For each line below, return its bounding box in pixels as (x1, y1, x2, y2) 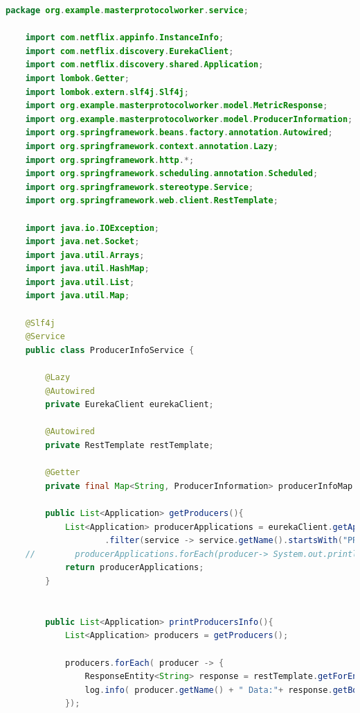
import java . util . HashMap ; (25, 264, 150, 274)
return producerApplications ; (64, 562, 204, 573)
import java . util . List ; (25, 277, 135, 287)
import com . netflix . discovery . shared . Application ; (25, 60, 264, 70)
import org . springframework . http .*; (25, 155, 195, 165)
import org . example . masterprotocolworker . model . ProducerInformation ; (25, 114, 353, 124)
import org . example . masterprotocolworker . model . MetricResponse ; (25, 101, 328, 111)
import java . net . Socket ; (25, 237, 140, 247)
